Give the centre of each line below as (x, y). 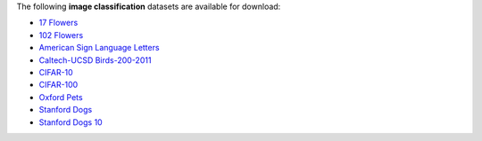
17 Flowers (58, 23)
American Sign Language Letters (99, 48)
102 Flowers (61, 35)
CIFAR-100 (58, 85)
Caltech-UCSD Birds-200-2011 (95, 60)
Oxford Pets (61, 97)
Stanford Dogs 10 (71, 122)
